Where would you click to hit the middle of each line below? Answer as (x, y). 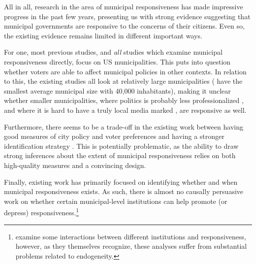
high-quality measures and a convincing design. (75, 165)
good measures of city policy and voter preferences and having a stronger (114, 136)
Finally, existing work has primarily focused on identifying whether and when (121, 181)
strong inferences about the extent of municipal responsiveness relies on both (120, 155)
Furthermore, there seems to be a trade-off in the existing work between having (124, 126)
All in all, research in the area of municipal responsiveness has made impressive (124, 6)
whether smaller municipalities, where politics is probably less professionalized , (124, 100)
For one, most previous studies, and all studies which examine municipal (113, 52)
